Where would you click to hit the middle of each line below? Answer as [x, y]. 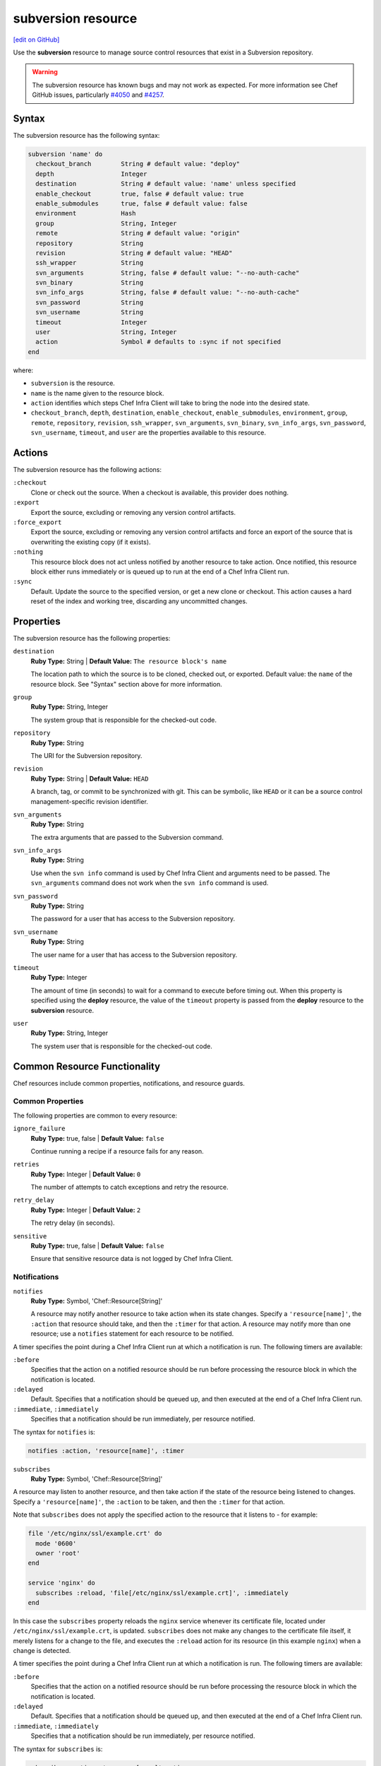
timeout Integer [91, 322]
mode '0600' [56, 1543]
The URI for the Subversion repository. [86, 755]
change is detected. [42, 1651]
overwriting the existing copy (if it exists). [91, 542]
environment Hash [86, 213]
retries [26, 1165]
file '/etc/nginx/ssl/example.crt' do [95, 1534]
